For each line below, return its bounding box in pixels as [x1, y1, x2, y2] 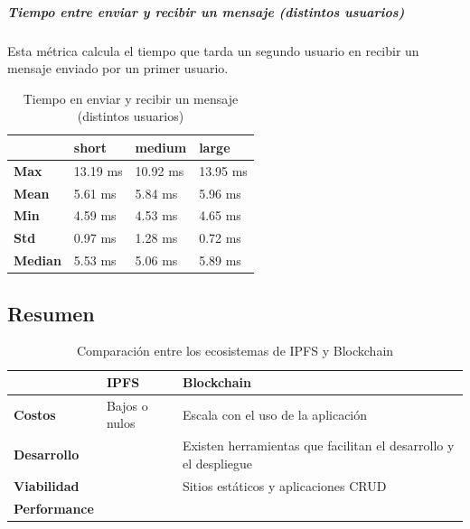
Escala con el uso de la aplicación [182, 404, 368, 423]
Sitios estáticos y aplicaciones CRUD [182, 476, 387, 495]
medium [135, 137, 187, 156]
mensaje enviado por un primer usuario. [7, 59, 229, 78]
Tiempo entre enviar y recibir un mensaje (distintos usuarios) [7, 2, 405, 21]
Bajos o [106, 395, 148, 414]
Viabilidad [14, 476, 80, 495]
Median [14, 251, 61, 270]
